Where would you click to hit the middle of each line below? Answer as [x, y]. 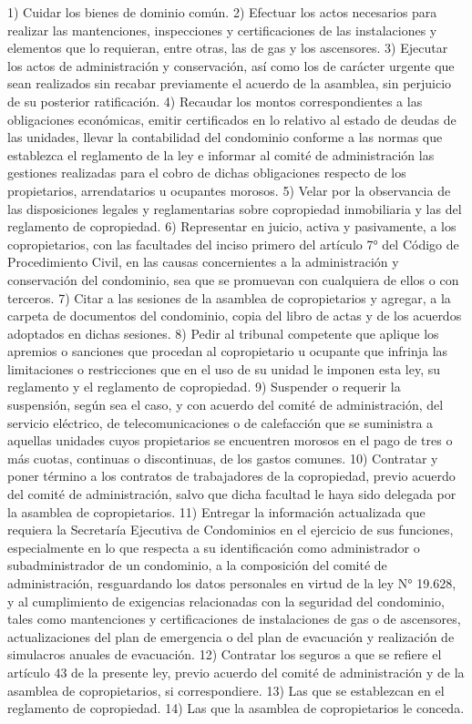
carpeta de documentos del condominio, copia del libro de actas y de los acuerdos [235, 316]
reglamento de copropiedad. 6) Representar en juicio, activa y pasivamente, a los [232, 226]
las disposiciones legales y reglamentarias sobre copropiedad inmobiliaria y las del [235, 208]
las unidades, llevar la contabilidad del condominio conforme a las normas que [225, 137]
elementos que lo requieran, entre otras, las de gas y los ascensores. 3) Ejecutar [228, 48]
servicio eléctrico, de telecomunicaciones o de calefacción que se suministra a [221, 422]
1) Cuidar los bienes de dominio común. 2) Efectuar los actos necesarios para [222, 12]
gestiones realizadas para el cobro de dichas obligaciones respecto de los [207, 173]
